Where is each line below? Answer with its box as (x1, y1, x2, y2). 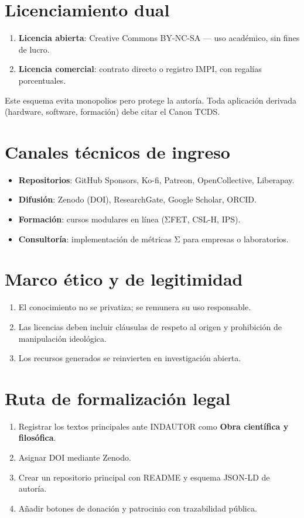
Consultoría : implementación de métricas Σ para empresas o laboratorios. (18, 232, 289, 245)
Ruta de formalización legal (5, 386, 231, 410)
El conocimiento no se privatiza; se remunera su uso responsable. (18, 301, 251, 313)
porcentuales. (18, 74, 66, 86)
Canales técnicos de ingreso (5, 139, 230, 163)
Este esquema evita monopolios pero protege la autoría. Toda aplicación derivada (5, 94, 296, 106)
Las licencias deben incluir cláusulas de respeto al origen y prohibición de (18, 320, 282, 332)
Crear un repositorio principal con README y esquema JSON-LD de (18, 471, 270, 483)
